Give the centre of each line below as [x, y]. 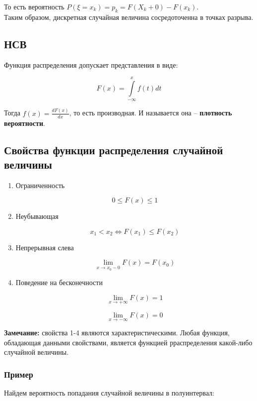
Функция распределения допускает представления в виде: [91, 64]
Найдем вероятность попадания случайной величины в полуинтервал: [109, 393]
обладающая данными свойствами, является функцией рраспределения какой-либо [128, 342]
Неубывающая [37, 216]
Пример [19, 374]
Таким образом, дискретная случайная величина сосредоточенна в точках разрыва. [129, 17]
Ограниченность [40, 185]
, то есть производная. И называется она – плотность [151, 113]
